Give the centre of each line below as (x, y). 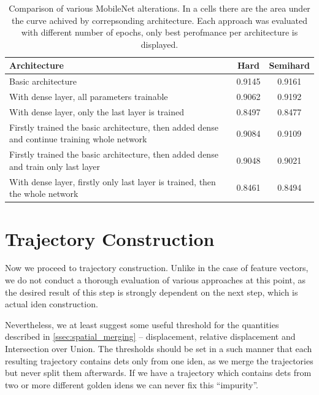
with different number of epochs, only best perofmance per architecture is (159, 32)
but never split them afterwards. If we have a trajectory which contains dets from (158, 373)
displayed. (159, 44)
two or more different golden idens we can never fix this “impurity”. (132, 384)
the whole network (44, 194)
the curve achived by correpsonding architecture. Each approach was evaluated (159, 20)
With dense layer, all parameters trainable (89, 97)
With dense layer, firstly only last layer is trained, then (113, 181)
